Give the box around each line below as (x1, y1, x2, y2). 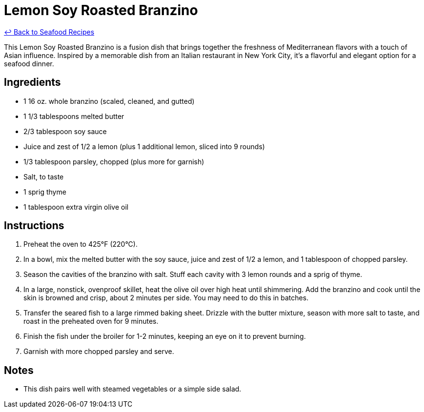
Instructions (4, 219, 64, 232)
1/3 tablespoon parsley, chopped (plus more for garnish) (23, 157, 204, 166)
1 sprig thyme (23, 187, 66, 196)
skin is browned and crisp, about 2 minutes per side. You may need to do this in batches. (23, 294, 309, 302)
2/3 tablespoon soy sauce (23, 127, 107, 136)
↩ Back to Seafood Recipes (4, 27, 95, 36)
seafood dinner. (4, 59, 54, 68)
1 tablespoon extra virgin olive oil (23, 202, 129, 211)
